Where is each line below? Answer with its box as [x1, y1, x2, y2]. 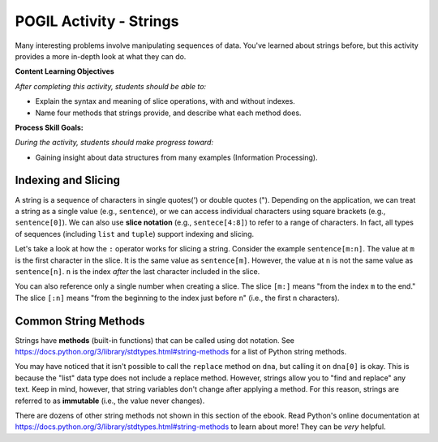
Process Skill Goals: [15, 122, 84, 132]
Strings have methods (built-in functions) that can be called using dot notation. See [15, 335, 295, 345]
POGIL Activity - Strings [15, 12, 179, 30]
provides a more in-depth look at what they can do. [15, 51, 187, 61]
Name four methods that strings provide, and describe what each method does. [35, 108, 302, 118]
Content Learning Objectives [15, 67, 115, 76]
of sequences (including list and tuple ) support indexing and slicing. [15, 229, 255, 238]
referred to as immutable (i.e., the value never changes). [15, 396, 205, 406]
